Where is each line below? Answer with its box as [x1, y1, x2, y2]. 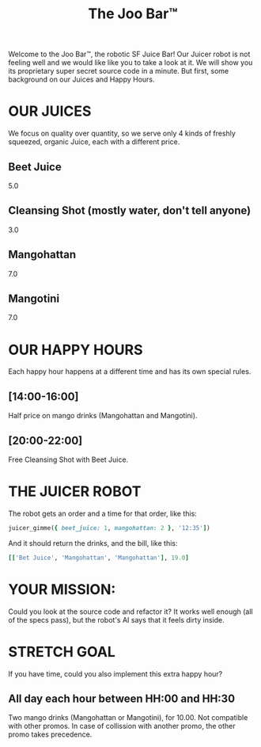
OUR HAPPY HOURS [8, 341, 144, 359]
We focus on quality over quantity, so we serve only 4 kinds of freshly [8, 128, 236, 139]
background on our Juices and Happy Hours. [8, 74, 156, 84]
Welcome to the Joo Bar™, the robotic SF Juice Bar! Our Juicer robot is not [8, 49, 251, 59]
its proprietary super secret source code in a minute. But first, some [8, 67, 229, 76]
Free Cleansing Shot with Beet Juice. [8, 455, 129, 464]
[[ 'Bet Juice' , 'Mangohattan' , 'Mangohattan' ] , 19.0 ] [8, 554, 190, 562]
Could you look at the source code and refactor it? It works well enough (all [8, 607, 253, 616]
